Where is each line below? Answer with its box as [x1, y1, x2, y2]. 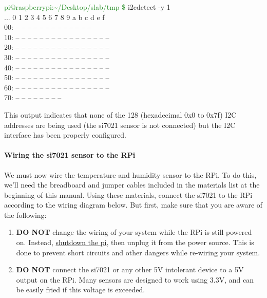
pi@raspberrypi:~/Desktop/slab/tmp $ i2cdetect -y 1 [4, 2, 170, 12]
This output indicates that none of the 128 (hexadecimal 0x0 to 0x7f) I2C [4, 109, 237, 120]
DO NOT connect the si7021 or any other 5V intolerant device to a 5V [16, 264, 244, 275]
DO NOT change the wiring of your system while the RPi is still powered [16, 227, 252, 237]
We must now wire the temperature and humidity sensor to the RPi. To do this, [4, 169, 257, 180]
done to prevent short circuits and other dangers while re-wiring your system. [16, 247, 260, 257]
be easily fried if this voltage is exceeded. [16, 284, 145, 295]
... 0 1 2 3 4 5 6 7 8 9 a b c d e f [4, 11, 105, 22]
